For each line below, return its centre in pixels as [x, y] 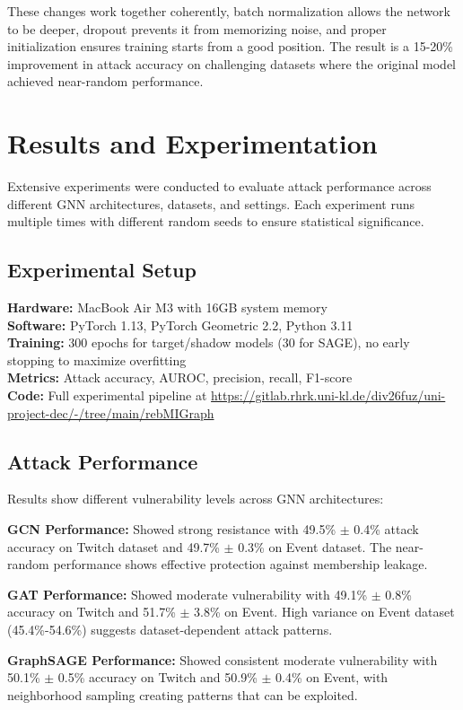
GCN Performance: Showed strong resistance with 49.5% [172, 529]
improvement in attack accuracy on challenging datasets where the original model [232, 63]
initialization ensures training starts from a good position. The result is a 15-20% [230, 46]
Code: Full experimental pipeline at [107, 395]
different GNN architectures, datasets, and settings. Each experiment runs [211, 203]
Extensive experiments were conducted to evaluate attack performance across [219, 186]
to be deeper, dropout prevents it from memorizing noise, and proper [197, 28]
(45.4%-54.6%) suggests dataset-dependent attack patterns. [170, 629]
